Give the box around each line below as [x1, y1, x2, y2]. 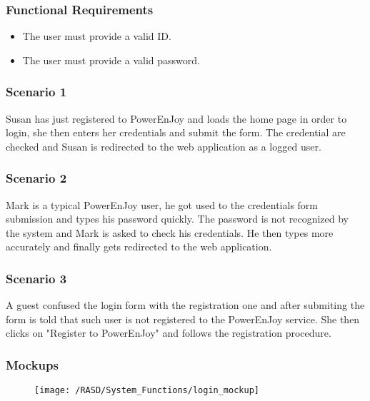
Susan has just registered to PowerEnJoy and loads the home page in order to [6, 111, 347, 126]
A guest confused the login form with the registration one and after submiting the [6, 298, 365, 313]
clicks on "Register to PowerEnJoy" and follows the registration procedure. [6, 325, 331, 340]
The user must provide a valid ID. [22, 29, 171, 44]
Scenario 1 [6, 83, 67, 101]
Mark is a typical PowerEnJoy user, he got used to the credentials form [6, 197, 319, 212]
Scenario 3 [6, 269, 67, 287]
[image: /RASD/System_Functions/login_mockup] [34, 385, 259, 396]
